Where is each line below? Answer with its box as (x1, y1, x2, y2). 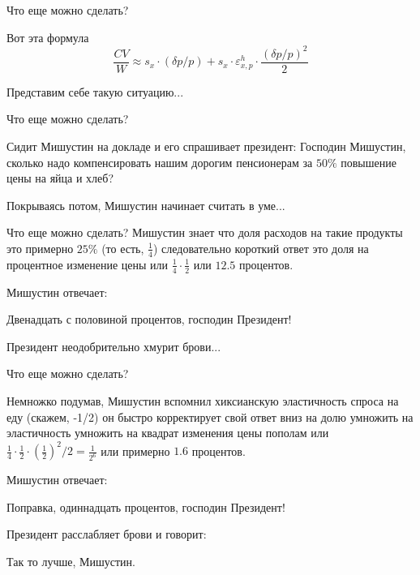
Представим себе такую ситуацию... (6, 83, 184, 100)
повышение (341, 153, 396, 170)
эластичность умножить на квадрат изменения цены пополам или (6, 424, 329, 441)
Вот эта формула (6, 28, 89, 45)
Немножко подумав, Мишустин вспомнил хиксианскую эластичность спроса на (6, 392, 399, 409)
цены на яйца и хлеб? (6, 169, 114, 187)
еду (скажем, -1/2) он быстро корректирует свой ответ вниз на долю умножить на (6, 408, 414, 425)
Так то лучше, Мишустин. (6, 553, 135, 569)
